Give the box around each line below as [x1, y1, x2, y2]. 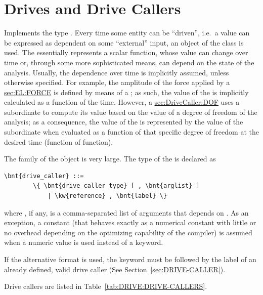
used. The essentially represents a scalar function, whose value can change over [4, 47, 248, 58]
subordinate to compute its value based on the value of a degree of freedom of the [4, 106, 257, 117]
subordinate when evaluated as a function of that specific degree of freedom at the [4, 127, 259, 137]
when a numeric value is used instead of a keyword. [4, 237, 163, 247]
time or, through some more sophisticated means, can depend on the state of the [4, 57, 254, 67]
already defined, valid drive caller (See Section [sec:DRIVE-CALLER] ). [4, 264, 226, 274]
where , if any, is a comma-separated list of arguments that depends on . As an [4, 207, 249, 218]
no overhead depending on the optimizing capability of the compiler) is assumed [4, 227, 252, 237]
